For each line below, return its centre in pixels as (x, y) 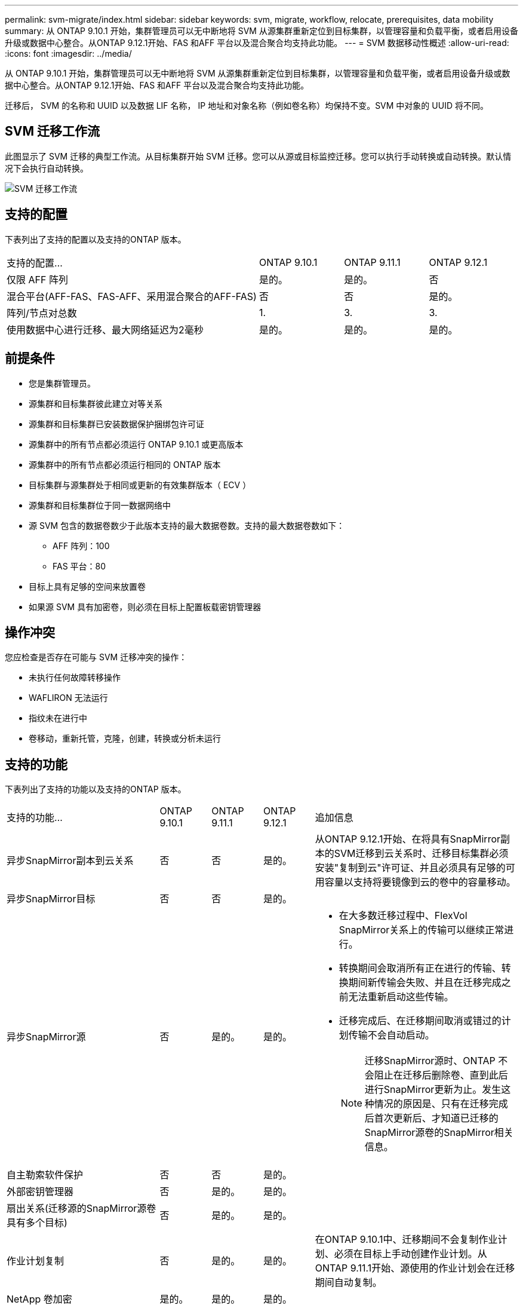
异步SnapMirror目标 (51, 899)
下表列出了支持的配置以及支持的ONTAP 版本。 (96, 239)
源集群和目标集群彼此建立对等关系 (96, 403)
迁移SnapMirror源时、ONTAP (430, 1061)
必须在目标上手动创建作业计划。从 (410, 1254)
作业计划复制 (36, 1261)
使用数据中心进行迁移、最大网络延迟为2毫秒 (105, 330)
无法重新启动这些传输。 (401, 997)
